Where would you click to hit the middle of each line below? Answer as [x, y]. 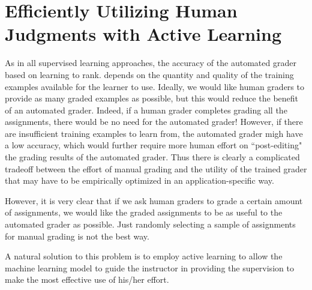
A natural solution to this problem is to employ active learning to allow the [144, 256]
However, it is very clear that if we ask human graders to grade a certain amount [154, 200]
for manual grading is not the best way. [77, 236]
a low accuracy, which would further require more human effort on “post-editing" [154, 145]
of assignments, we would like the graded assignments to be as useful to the [144, 212]
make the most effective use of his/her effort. [87, 279]
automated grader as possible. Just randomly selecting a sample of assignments [150, 224]
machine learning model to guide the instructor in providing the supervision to [149, 267]
